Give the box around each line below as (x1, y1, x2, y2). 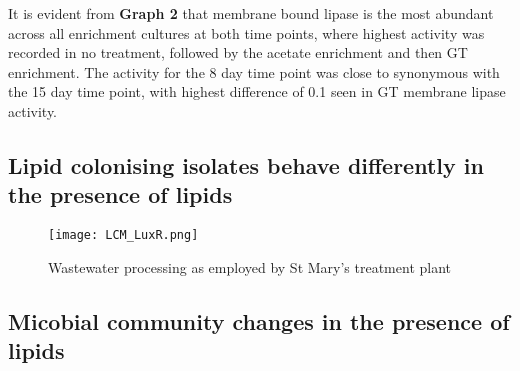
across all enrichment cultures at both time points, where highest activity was (8, 22, 485, 43)
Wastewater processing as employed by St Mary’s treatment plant (48, 256, 452, 277)
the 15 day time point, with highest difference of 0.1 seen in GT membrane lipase (8, 81, 506, 102)
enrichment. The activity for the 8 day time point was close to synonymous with (8, 61, 500, 82)
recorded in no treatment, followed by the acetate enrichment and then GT (8, 42, 468, 63)
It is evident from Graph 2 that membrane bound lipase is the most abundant (8, 3, 494, 23)
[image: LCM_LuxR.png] (48, 228, 199, 243)
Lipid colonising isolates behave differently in (8, 149, 484, 180)
